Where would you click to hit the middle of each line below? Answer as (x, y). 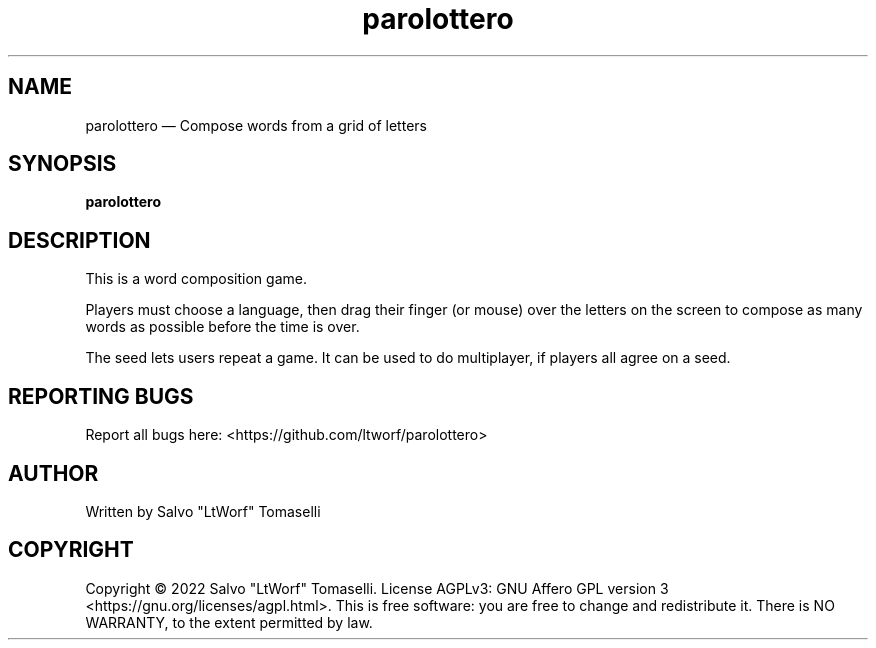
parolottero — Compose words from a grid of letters (256, 125)
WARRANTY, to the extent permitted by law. (229, 622)
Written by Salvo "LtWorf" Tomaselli (203, 511)
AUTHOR (53, 473)
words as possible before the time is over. (222, 327)
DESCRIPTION (79, 240)
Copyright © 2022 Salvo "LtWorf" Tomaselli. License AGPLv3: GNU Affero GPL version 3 (377, 588)
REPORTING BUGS (101, 396)
